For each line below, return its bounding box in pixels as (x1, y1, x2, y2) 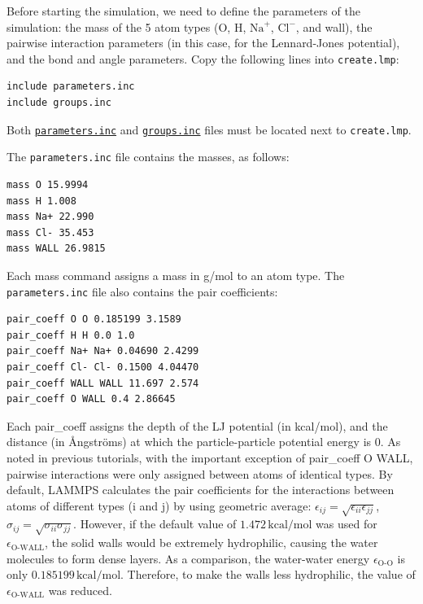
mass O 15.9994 (7, 178, 89, 190)
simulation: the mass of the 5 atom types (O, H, (7, 18, 246, 35)
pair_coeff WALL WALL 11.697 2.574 (7, 377, 199, 389)
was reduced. (48, 582, 112, 598)
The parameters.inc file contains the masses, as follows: (7, 148, 290, 165)
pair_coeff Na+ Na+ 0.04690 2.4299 (7, 345, 199, 357)
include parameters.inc (7, 81, 135, 93)
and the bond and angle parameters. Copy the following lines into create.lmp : (7, 50, 399, 67)
